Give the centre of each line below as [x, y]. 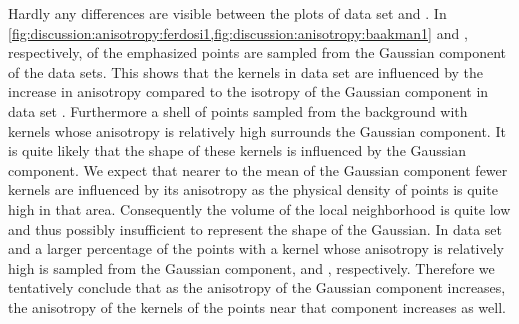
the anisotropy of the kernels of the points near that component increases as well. [257, 306]
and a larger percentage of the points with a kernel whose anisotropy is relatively [256, 248]
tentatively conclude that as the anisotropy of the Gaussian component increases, [257, 287]
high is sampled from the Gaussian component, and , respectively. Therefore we [251, 267]
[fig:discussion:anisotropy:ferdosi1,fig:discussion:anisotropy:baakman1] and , [238, 32]
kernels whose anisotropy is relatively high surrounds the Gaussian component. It [257, 130]
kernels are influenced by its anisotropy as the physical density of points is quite [253, 189]
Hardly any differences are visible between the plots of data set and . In [227, 13]
